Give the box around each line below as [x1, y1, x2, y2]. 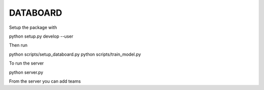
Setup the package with [9, 24, 57, 30]
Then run [9, 42, 28, 48]
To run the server [9, 60, 44, 66]
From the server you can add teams [9, 78, 81, 84]
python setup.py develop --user [9, 33, 73, 39]
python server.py [9, 69, 44, 75]
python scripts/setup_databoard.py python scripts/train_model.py [9, 51, 141, 57]
